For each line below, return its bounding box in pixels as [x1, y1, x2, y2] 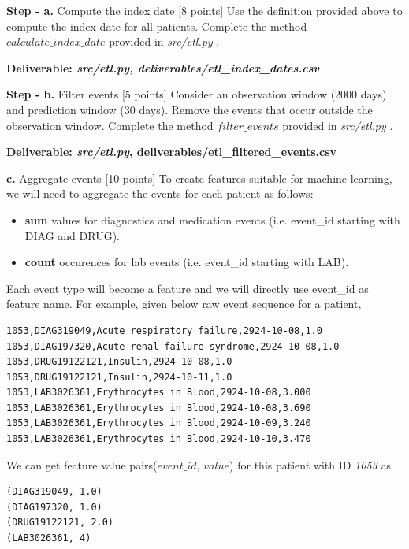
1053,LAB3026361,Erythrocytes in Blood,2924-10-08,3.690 [6, 402, 311, 414]
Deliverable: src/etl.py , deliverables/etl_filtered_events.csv [6, 143, 337, 160]
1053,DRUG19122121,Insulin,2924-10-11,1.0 [6, 371, 232, 383]
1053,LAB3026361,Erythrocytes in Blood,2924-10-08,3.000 [6, 387, 311, 399]
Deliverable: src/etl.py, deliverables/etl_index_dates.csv [6, 59, 320, 76]
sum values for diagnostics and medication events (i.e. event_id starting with [24, 211, 400, 228]
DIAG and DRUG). [24, 227, 120, 243]
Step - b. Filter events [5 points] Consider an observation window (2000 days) [6, 86, 387, 102]
